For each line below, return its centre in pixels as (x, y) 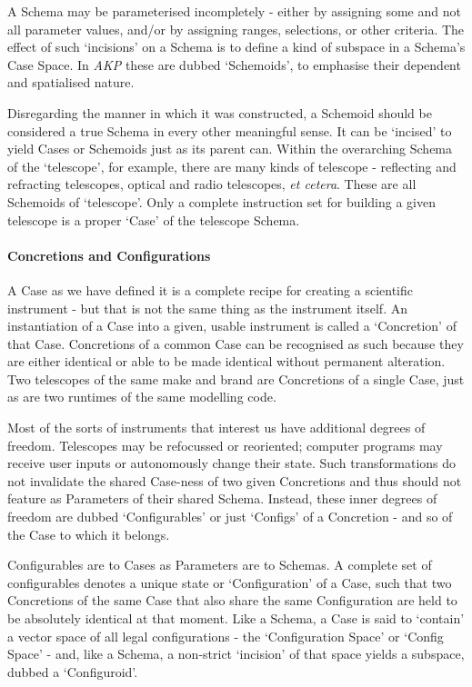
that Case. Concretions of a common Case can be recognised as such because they (236, 343)
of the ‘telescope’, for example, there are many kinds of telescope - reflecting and (232, 166)
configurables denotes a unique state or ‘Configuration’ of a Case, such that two (230, 582)
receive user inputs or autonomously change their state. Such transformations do (232, 463)
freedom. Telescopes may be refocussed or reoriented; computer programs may (225, 445)
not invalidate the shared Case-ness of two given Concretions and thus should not (235, 480)
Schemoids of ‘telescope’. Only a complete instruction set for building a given (221, 201)
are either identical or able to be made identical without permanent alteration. (226, 361)
